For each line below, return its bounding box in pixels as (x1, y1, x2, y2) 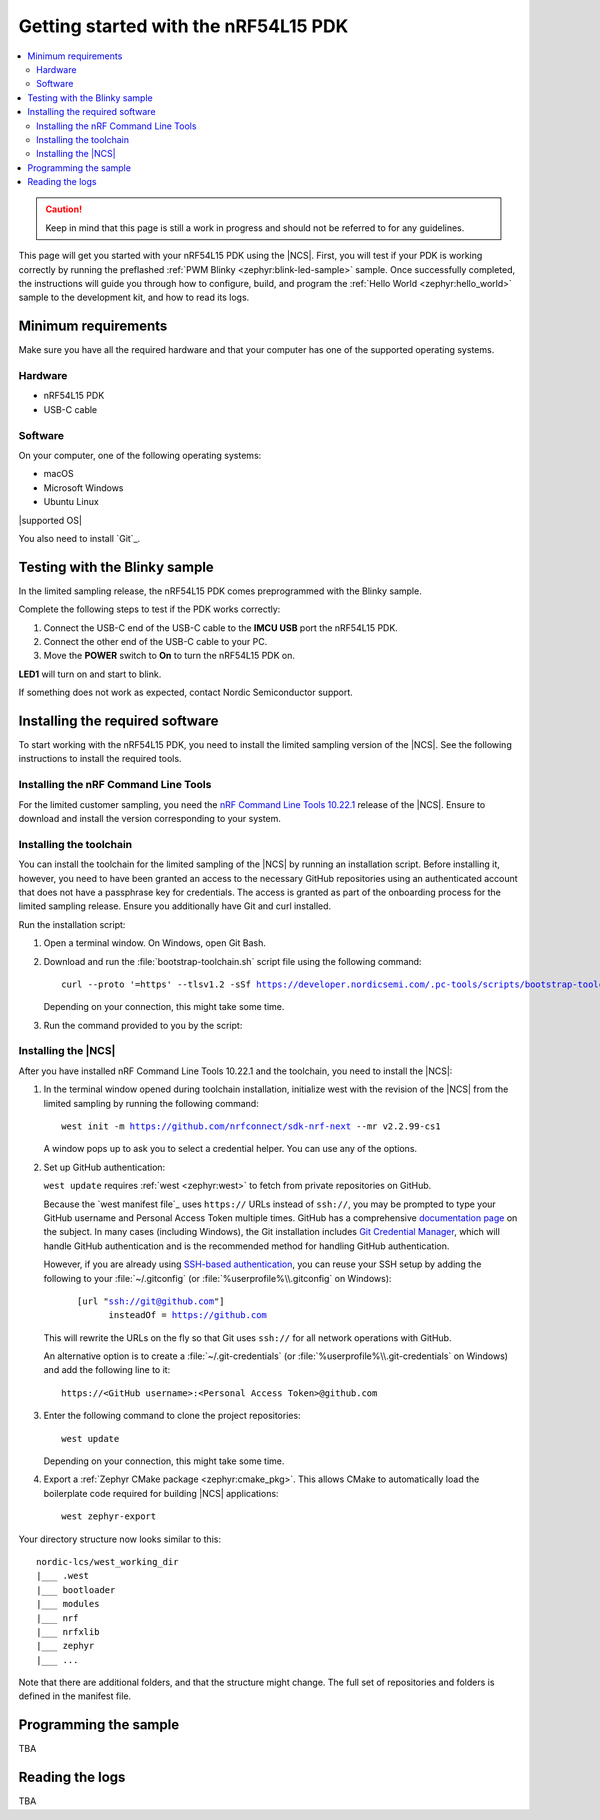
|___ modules (36, 1598, 100, 1610)
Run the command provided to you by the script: (43, 1019, 243, 1031)
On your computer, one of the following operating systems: (18, 449, 262, 461)
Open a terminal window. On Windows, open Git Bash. (43, 937, 267, 949)
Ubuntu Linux (43, 496, 99, 508)
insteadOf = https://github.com (108, 1310, 267, 1321)
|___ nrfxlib (36, 1626, 100, 1637)
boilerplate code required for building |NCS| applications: (43, 1487, 279, 1499)
